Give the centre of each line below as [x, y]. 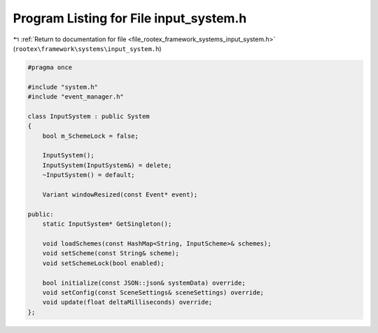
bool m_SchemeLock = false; [91, 136]
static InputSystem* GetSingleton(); [107, 224]
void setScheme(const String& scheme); [111, 253]
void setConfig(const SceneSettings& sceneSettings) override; [153, 292]
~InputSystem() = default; [89, 175]
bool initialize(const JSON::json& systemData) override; [144, 283]
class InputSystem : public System [89, 116]
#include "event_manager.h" [76, 97]
